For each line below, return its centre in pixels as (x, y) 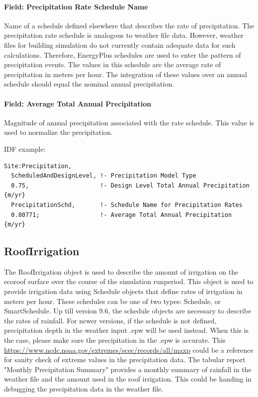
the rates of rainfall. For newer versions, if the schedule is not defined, (110, 320)
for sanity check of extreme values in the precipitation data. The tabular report (125, 359)
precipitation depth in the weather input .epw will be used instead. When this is (126, 330)
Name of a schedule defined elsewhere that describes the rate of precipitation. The (129, 25)
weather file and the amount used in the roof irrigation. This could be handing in (128, 379)
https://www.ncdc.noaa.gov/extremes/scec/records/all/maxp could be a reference (129, 349)
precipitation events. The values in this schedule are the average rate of (113, 64)
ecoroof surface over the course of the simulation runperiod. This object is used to (129, 281)
